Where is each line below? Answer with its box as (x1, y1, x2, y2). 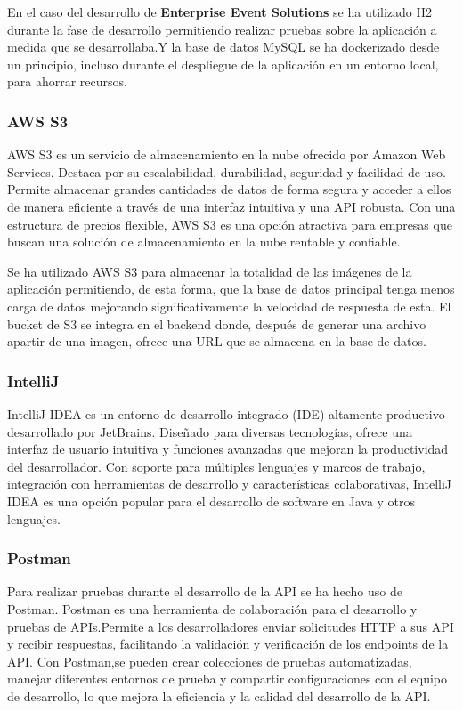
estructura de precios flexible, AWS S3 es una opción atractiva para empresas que (7, 214, 452, 233)
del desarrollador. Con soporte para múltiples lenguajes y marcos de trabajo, (7, 456, 426, 475)
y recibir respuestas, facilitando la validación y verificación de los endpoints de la (7, 634, 449, 653)
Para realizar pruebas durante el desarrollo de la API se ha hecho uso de (7, 582, 402, 601)
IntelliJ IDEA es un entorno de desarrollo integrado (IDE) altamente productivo (7, 404, 445, 423)
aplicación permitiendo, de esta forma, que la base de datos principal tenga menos (7, 279, 455, 298)
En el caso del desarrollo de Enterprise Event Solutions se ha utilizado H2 (7, 3, 433, 20)
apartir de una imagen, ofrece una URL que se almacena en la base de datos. (7, 332, 426, 351)
